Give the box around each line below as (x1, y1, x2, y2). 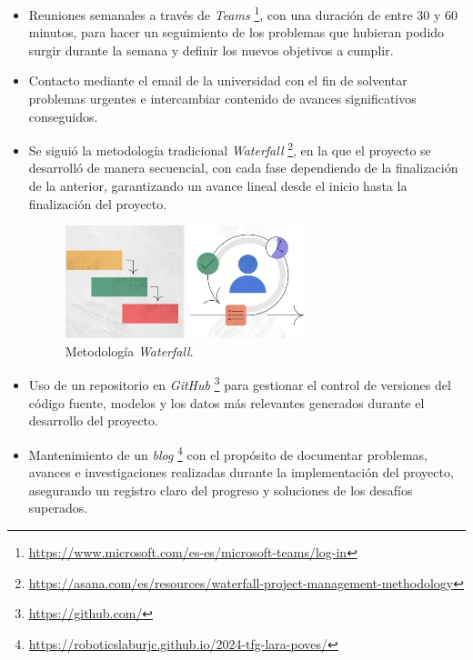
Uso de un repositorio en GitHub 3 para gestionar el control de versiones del (28, 373, 451, 395)
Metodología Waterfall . (65, 341, 194, 360)
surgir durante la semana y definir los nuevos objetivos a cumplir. (28, 40, 394, 59)
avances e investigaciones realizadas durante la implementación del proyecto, (28, 463, 454, 482)
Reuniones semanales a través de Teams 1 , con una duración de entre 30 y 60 (28, 3, 458, 24)
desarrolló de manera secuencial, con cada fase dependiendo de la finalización (28, 158, 458, 177)
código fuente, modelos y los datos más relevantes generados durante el (28, 393, 425, 412)
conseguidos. (28, 106, 98, 125)
